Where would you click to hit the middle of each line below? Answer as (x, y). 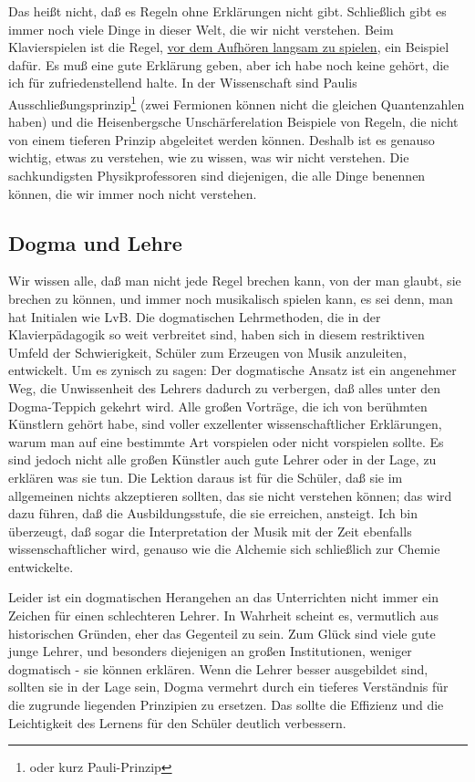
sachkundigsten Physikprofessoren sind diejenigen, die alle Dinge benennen (217, 175)
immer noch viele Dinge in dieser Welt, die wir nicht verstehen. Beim (201, 29)
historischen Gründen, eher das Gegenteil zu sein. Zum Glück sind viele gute (222, 633)
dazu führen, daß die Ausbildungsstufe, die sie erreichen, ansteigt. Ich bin (213, 513)
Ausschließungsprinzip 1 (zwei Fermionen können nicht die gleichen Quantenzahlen (237, 102)
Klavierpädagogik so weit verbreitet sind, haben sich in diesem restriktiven (217, 334)
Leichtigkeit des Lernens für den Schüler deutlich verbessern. (177, 722)
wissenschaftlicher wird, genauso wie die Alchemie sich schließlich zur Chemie (224, 549)
